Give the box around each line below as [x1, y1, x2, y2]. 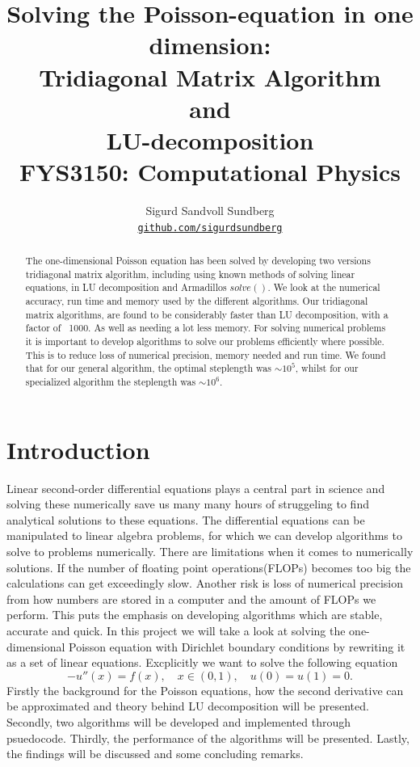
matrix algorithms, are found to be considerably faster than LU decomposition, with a [25, 307, 388, 321]
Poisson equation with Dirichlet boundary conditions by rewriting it [69, 638, 405, 655]
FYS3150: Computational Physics [19, 155, 401, 188]
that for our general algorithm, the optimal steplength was [25, 361, 271, 375]
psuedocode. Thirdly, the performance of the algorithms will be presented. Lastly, [6, 729, 409, 746]
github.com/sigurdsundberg [137, 221, 283, 234]
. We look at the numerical [267, 280, 380, 294]
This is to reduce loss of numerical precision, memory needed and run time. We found [25, 348, 386, 361]
